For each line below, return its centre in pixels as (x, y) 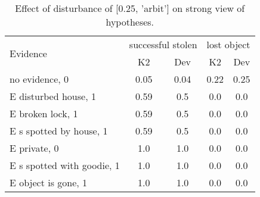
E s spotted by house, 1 (59, 131)
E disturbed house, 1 (53, 96)
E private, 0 (34, 148)
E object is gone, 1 (49, 182)
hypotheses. (130, 22)
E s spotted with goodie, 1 (65, 165)
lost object (228, 44)
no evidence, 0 (39, 79)
